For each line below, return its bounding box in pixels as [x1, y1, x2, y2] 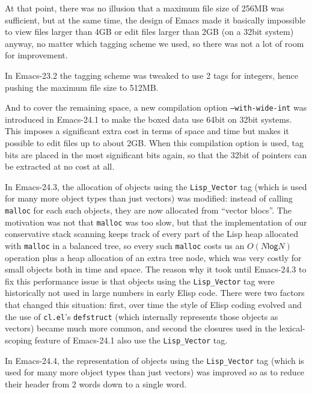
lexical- [279, 322, 305, 334]
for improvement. [5, 49, 68, 61]
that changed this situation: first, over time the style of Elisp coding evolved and [5, 298, 302, 311]
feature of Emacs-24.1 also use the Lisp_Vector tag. [34, 333, 228, 346]
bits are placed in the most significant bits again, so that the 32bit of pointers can [5, 148, 307, 161]
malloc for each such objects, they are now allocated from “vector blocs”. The [5, 204, 292, 217]
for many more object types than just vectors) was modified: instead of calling [5, 192, 293, 205]
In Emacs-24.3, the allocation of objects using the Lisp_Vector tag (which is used [5, 180, 307, 192]
